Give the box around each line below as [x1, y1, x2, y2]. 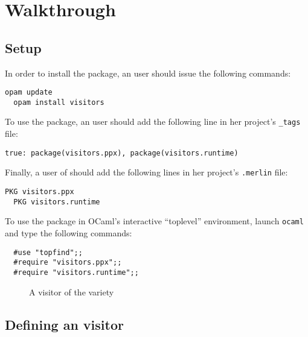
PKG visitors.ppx [5, 187, 74, 197]
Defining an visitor [5, 315, 124, 333]
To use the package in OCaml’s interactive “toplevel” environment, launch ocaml [5, 215, 304, 227]
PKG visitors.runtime [13, 197, 100, 206]
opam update [5, 88, 53, 97]
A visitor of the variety [29, 285, 114, 298]
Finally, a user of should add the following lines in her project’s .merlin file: [5, 166, 288, 178]
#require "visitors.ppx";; [13, 258, 122, 267]
